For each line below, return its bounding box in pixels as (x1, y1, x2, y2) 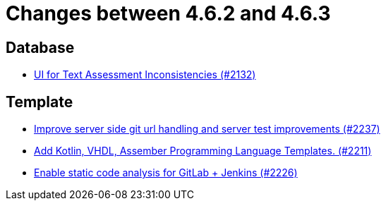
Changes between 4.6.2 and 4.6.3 (6, 1, 331, 25)
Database (6, 38, 75, 56)
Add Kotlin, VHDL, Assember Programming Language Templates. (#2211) (34, 145, 372, 157)
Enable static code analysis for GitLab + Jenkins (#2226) (34, 166, 298, 179)
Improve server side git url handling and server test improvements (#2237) (34, 123, 380, 135)
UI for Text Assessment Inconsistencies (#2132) (34, 68, 256, 81)
